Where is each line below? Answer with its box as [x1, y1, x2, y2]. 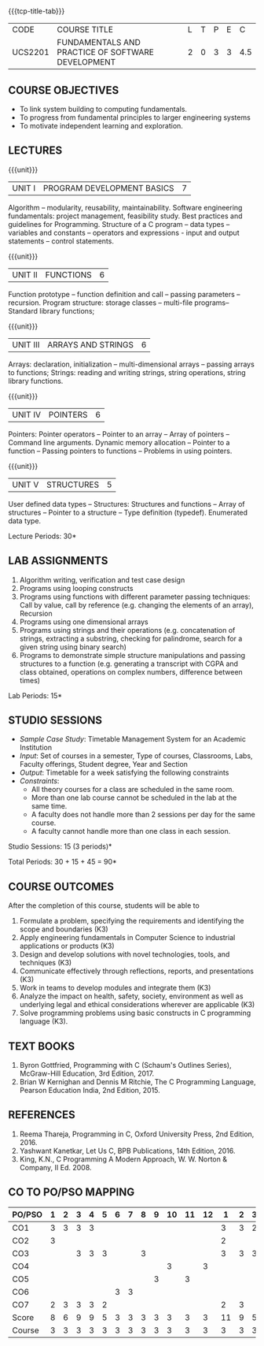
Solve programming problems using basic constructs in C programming [19, 1008, 251, 1018]
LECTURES [8, 144, 63, 158]
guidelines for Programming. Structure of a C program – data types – [8, 219, 230, 229]
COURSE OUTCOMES [8, 879, 115, 893]
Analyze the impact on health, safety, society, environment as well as [19, 991, 244, 1001]
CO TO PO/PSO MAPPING [8, 1185, 135, 1199]
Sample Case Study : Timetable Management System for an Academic [19, 734, 246, 744]
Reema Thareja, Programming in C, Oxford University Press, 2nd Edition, [19, 1129, 255, 1139]
